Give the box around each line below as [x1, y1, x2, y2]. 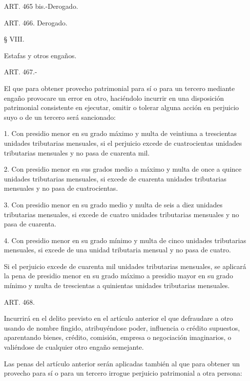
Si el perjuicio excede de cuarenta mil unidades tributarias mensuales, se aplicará [4, 261, 247, 271]
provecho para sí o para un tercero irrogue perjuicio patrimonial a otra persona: [4, 368, 242, 378]
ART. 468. [4, 296, 35, 307]
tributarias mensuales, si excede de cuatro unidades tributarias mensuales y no [4, 209, 239, 219]
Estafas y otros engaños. [4, 50, 77, 60]
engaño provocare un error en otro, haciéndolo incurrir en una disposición [4, 92, 224, 103]
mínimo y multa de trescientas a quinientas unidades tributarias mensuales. [4, 280, 230, 291]
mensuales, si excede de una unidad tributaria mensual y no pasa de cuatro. [4, 245, 231, 255]
